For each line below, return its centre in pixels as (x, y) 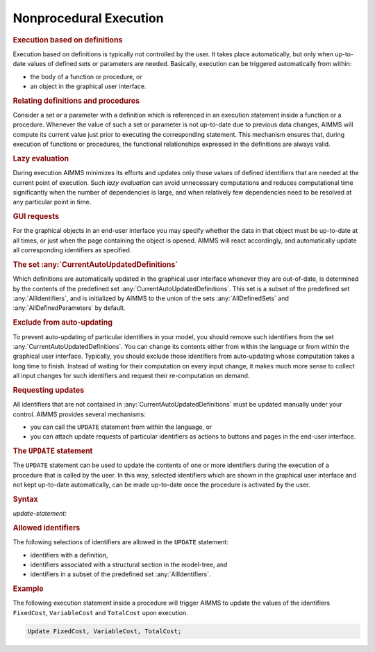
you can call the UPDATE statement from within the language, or (121, 427)
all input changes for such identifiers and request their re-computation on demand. (131, 376)
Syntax (25, 499)
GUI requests (36, 217)
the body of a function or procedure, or (86, 76)
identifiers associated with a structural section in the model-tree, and (129, 564)
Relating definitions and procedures (76, 101)
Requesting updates (49, 390)
